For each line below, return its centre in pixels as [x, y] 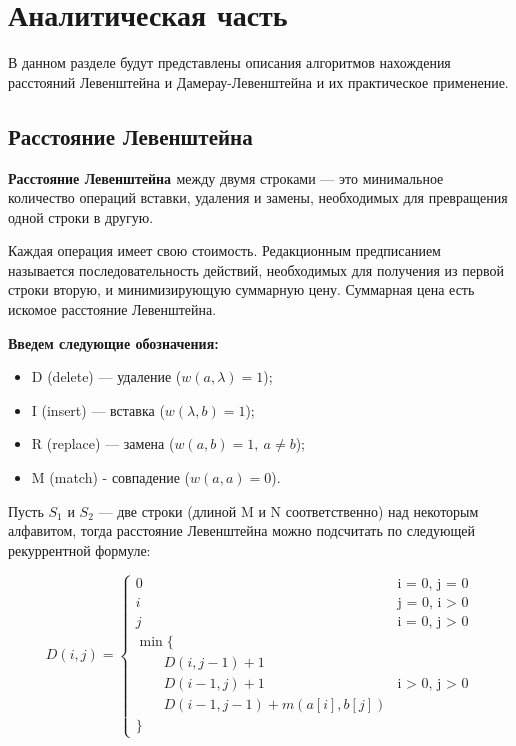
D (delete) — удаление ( [106, 376]
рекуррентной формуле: [79, 549]
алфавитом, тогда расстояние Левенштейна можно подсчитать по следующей [241, 530]
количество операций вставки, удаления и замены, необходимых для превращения [258, 197]
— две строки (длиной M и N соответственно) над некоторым [288, 510]
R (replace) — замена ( [103, 443]
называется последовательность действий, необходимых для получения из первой [256, 269]
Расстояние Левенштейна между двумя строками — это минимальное [226, 177]
